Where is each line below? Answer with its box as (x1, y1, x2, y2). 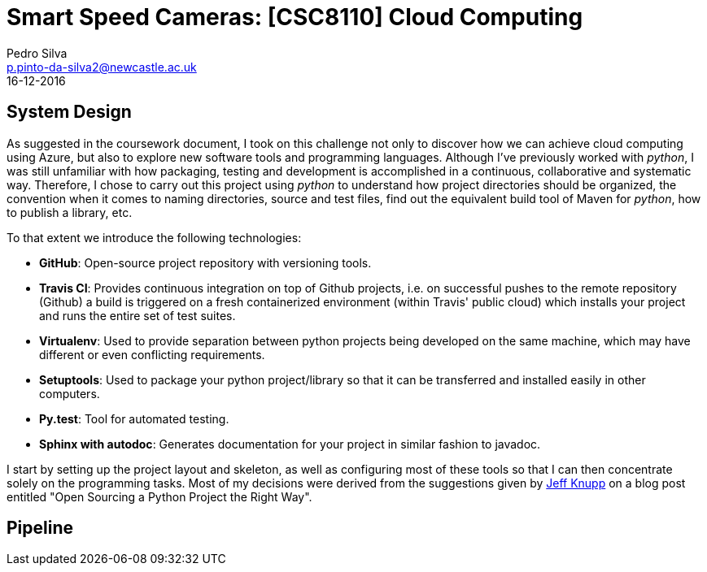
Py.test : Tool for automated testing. (39, 411, 229, 426)
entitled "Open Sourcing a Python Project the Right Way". (7, 489, 312, 504)
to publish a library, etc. (7, 205, 133, 219)
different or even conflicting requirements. (39, 347, 265, 362)
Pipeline (7, 518, 74, 539)
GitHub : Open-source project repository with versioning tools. (39, 255, 372, 270)
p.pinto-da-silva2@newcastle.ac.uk (7, 59, 197, 74)
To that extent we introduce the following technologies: (7, 230, 302, 245)
